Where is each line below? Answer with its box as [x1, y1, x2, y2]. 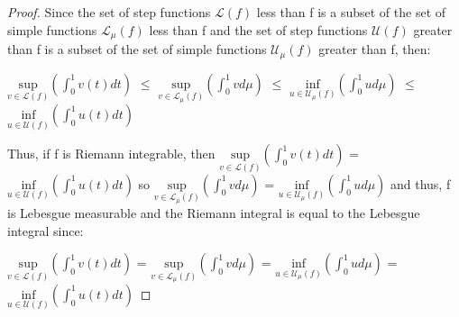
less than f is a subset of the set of [256, 3, 446, 21]
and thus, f [390, 174, 451, 193]
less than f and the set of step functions [149, 20, 368, 39]
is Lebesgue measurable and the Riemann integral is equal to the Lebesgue [7, 204, 420, 222]
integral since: [7, 221, 84, 240]
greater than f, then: [318, 40, 431, 59]
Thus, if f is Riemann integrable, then [7, 144, 216, 163]
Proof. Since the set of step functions [7, 3, 211, 21]
